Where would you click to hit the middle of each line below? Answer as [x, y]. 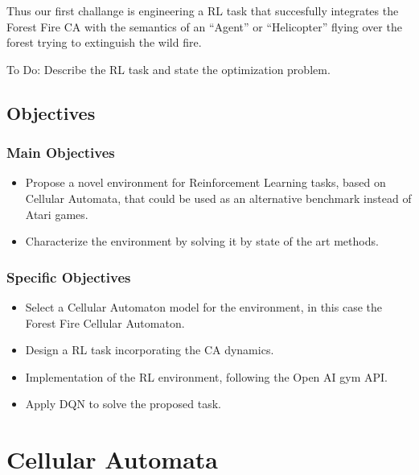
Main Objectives [61, 153]
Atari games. [57, 214]
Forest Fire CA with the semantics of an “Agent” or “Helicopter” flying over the [204, 26]
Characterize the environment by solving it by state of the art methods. [202, 241]
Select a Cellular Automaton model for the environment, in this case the [203, 306]
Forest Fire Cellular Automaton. [105, 322]
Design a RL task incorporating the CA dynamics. [150, 350]
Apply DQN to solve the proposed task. [123, 404]
